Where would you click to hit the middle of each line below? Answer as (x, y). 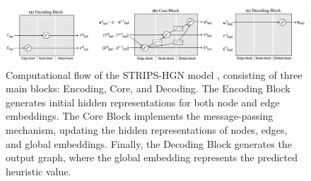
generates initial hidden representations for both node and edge (143, 102)
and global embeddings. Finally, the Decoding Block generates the (149, 143)
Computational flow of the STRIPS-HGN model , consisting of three (154, 74)
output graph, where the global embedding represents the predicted (152, 157)
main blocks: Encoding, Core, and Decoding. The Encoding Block (148, 88)
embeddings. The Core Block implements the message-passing (140, 116)
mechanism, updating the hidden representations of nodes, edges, (147, 130)
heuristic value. (39, 171)
